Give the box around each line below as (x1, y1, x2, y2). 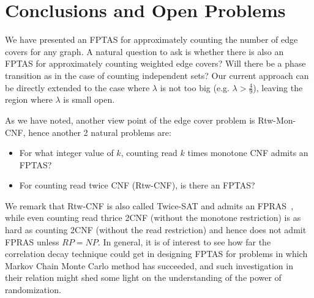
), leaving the (253, 81, 303, 94)
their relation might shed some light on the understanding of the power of (5, 271, 282, 284)
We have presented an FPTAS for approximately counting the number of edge (5, 33, 298, 46)
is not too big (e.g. (160, 81, 230, 94)
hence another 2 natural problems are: (28, 125, 171, 138)
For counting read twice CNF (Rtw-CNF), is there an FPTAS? (19, 179, 255, 192)
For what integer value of (19, 146, 114, 159)
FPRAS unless (5, 235, 59, 248)
